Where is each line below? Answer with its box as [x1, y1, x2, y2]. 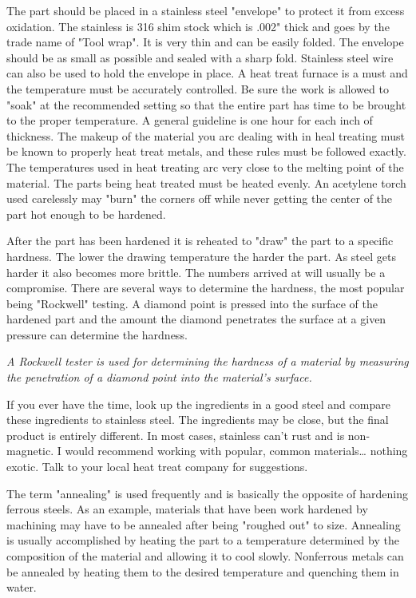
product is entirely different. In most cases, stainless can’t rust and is [6, 426, 345, 443]
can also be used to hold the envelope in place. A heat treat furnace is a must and [6, 65, 408, 81]
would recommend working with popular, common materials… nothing [65, 442, 408, 459]
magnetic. [6, 442, 54, 459]
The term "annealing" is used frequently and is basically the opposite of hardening [6, 485, 408, 501]
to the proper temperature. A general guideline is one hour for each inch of [6, 112, 373, 129]
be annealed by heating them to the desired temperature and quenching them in [6, 563, 399, 580]
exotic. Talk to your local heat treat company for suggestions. [6, 458, 308, 475]
